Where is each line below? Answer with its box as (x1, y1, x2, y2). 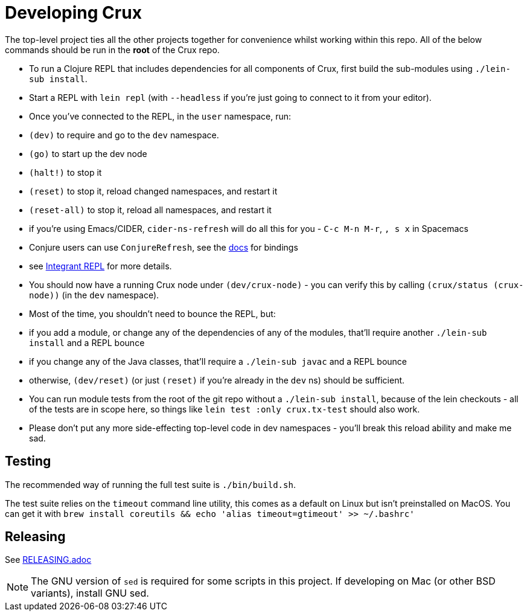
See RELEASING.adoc (5, 554, 92, 565)
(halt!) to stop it (29, 167, 102, 178)
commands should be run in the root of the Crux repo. (5, 44, 220, 55)
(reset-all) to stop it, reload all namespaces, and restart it (29, 204, 272, 215)
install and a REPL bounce (29, 337, 145, 348)
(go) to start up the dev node (29, 148, 147, 159)
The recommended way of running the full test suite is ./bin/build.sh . (5, 479, 296, 490)
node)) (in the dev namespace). (29, 289, 159, 300)
